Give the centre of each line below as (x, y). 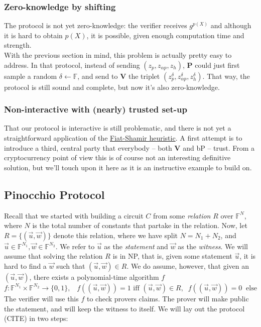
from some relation (182, 215)
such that (71, 265)
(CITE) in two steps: (36, 318)
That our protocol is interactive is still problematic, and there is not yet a (118, 128)
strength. (18, 45)
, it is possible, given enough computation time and (165, 35)
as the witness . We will (213, 246)
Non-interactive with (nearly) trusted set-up (96, 109)
